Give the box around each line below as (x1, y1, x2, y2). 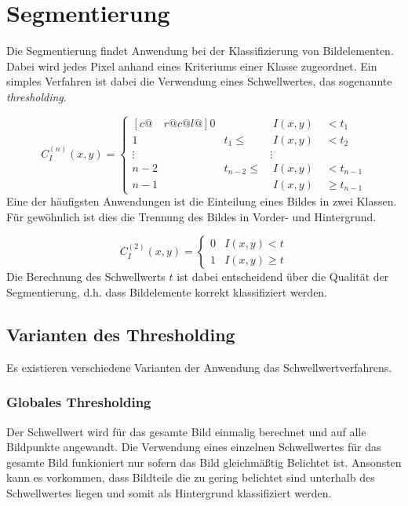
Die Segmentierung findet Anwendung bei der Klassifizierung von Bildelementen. (6, 42, 394, 59)
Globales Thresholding (6, 392, 151, 412)
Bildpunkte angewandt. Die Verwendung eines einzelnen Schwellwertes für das (6, 439, 381, 455)
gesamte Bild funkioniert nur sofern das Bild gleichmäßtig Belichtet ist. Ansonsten (6, 453, 402, 470)
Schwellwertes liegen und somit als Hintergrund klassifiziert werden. (6, 484, 332, 501)
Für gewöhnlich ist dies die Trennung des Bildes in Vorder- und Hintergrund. (6, 208, 377, 224)
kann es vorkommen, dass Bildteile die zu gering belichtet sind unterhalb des (6, 469, 375, 486)
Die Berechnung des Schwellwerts (6, 268, 166, 285)
